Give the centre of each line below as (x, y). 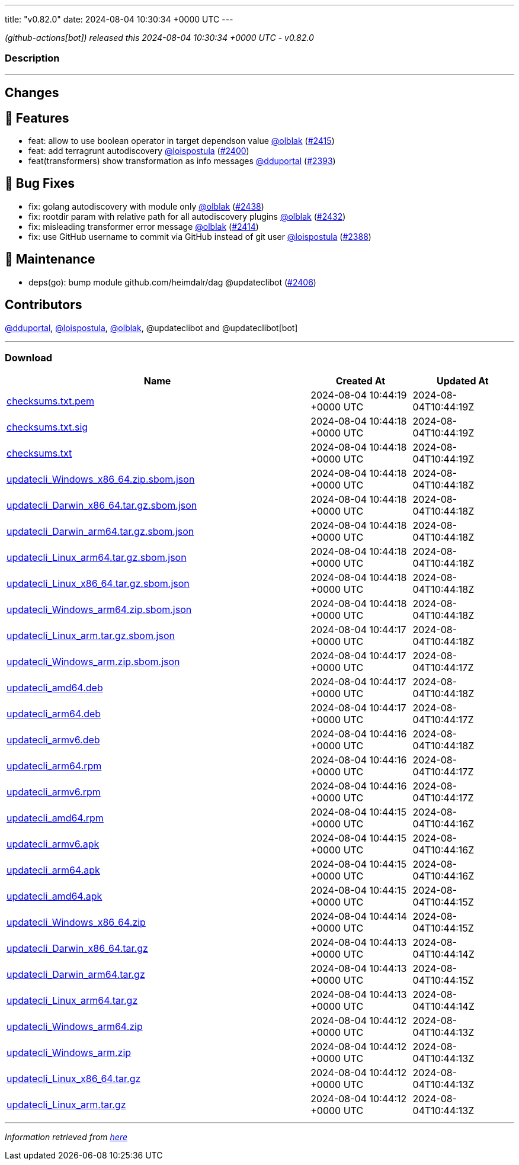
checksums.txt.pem (51, 401)
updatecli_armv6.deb (53, 740)
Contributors (44, 305)
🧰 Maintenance (50, 259)
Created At (361, 381)
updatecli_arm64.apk (53, 870)
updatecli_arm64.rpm (54, 766)
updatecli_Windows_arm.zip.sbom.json (93, 662)
